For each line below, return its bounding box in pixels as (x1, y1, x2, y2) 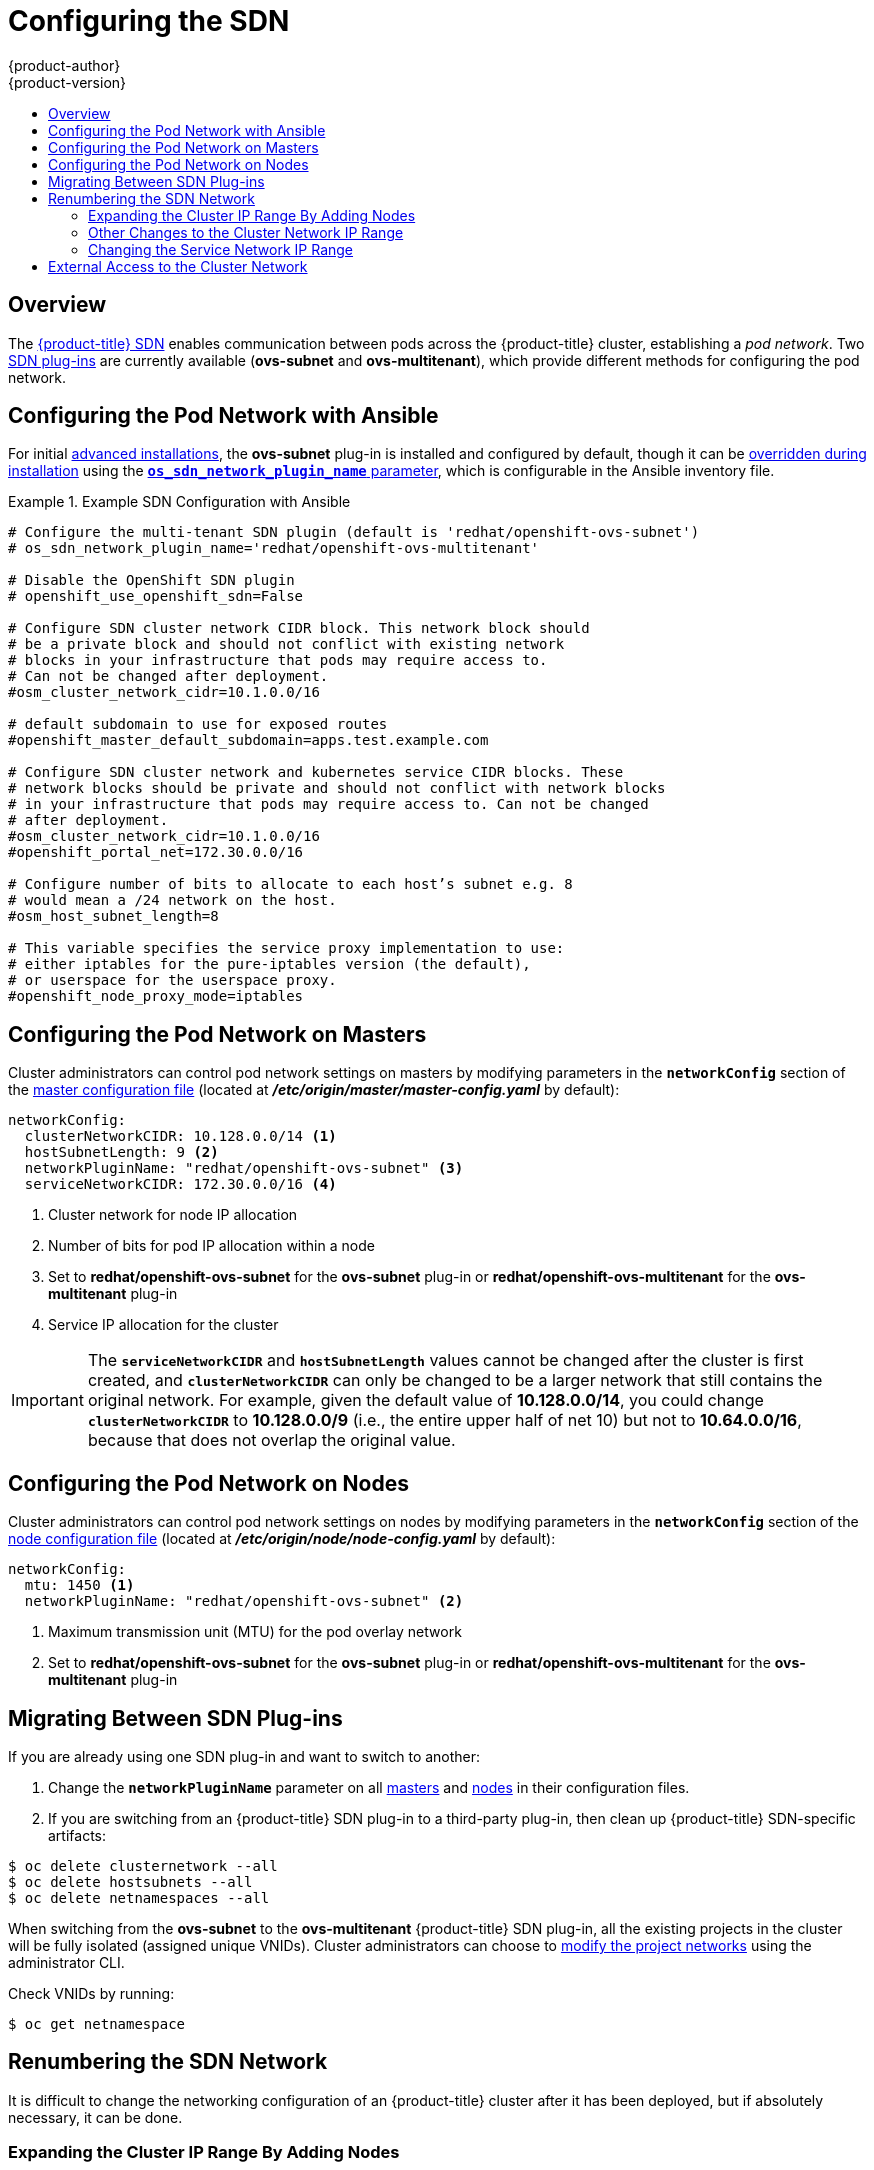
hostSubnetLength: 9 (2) (24, 1144, 219, 1161)
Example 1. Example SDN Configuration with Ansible (8, 493, 351, 511)
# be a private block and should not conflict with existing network (8, 636, 565, 653)
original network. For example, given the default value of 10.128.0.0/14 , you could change (87, 1390, 764, 1411)
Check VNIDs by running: (8, 1984, 175, 2002)
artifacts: (48, 1826, 107, 1844)
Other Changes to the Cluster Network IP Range (88, 223, 404, 241)
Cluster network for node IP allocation (48, 1206, 298, 1224)
